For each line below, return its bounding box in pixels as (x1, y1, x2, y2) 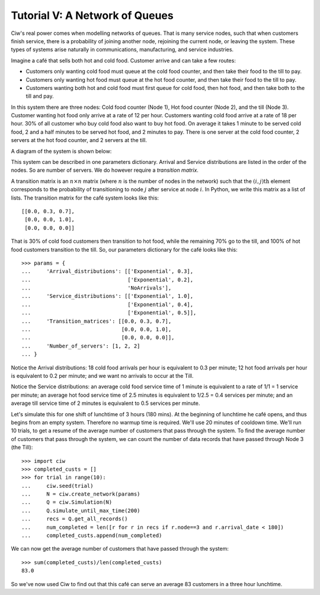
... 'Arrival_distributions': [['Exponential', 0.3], (21, 268, 194, 275)
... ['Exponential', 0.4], (21, 301, 194, 308)
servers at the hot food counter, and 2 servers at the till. (11, 137, 148, 144)
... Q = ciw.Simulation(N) (21, 499, 113, 506)
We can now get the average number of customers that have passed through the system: (11, 545, 229, 552)
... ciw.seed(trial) (21, 483, 94, 489)
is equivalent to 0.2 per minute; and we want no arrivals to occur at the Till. (11, 372, 194, 379)
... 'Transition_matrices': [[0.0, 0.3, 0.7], (21, 317, 172, 324)
